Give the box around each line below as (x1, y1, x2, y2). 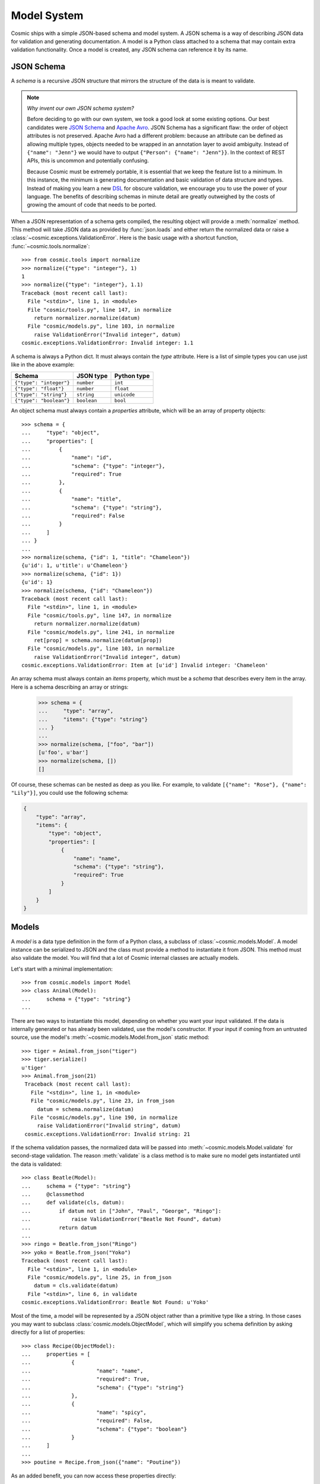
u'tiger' (21, 1064, 47, 1071)
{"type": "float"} (14, 386, 65, 392)
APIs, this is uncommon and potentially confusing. (27, 157, 149, 164)
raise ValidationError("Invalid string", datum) (37, 1122, 181, 1129)
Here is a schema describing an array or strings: (11, 683, 129, 690)
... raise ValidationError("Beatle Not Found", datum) (21, 1216, 222, 1223)
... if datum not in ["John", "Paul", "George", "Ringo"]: (21, 1207, 222, 1214)
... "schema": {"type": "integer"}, (21, 462, 165, 469)
